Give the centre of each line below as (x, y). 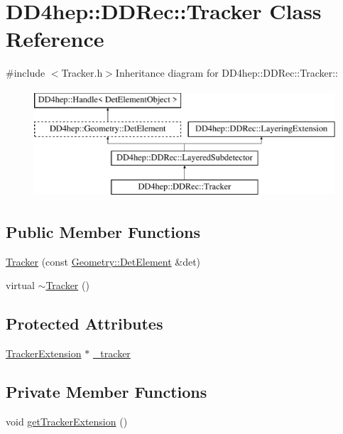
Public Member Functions (103, 232)
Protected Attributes (85, 324)
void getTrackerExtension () (67, 422)
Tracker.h (82, 73)
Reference (55, 39)
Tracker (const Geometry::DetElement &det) (103, 261)
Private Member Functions (107, 392)
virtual (20, 285)
